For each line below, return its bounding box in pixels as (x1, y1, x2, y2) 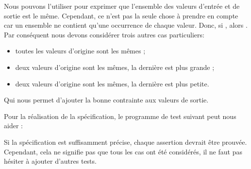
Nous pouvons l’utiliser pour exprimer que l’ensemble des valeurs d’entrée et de (4, 1, 240, 11)
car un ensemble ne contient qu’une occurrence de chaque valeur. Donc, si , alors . (4, 20, 248, 30)
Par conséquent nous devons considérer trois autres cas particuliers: (4, 29, 204, 39)
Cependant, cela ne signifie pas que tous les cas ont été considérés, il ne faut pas (4, 146, 242, 156)
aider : (4, 120, 23, 131)
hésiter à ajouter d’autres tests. (4, 156, 97, 166)
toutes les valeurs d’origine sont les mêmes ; (15, 46, 146, 56)
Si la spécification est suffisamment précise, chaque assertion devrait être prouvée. (4, 136, 247, 147)
